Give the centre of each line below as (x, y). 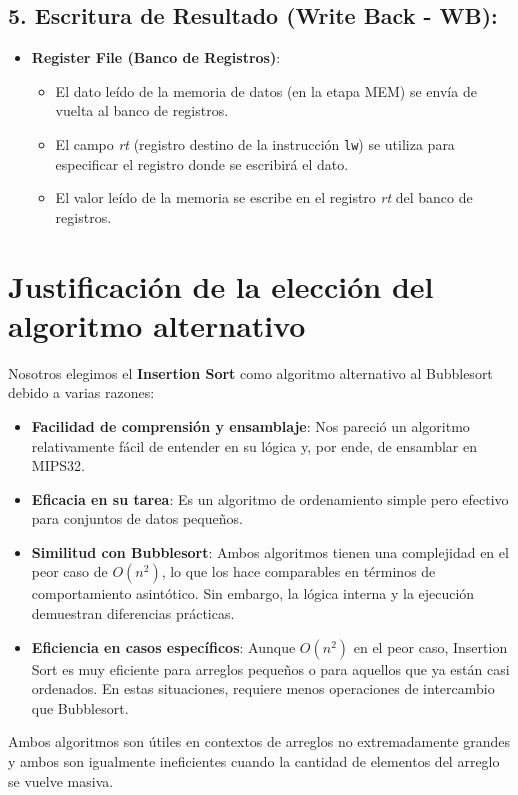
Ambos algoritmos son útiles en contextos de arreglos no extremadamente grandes (259, 741)
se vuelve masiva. (61, 780)
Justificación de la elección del (221, 285)
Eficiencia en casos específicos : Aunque (163, 646)
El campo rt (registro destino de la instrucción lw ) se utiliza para (255, 143)
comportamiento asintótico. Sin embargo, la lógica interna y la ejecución (253, 593)
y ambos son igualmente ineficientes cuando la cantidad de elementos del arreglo (254, 761)
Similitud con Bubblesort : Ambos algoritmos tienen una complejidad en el (270, 551)
